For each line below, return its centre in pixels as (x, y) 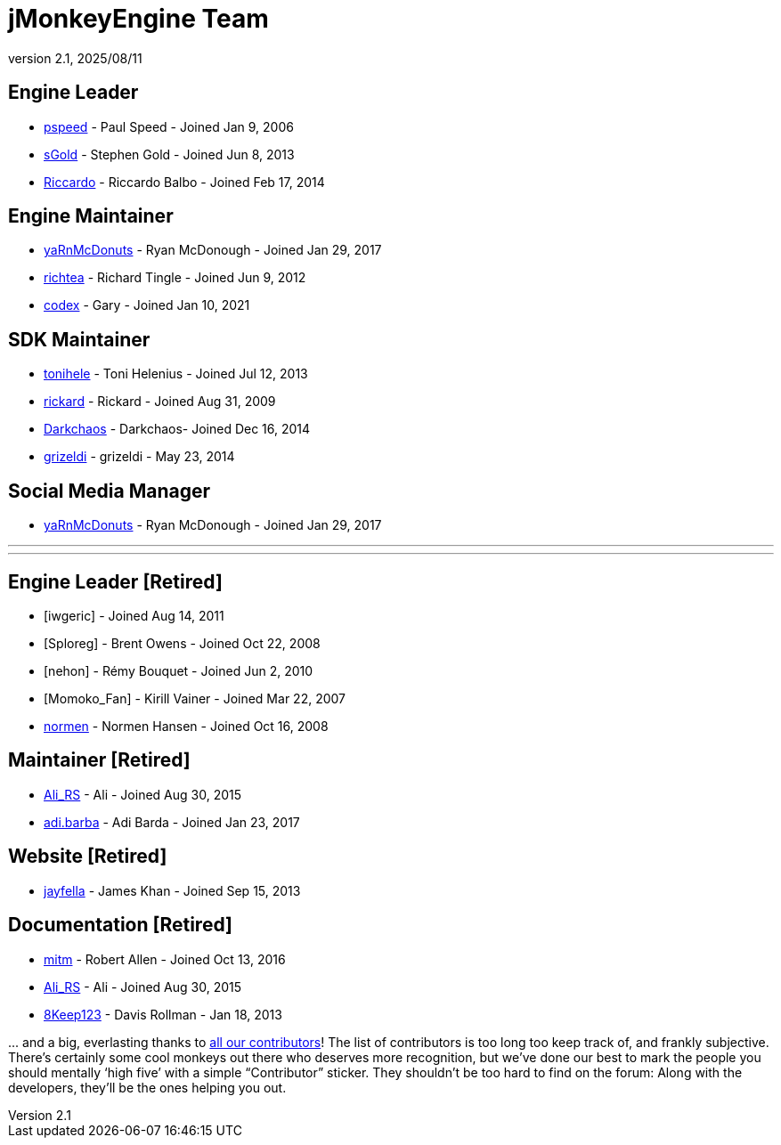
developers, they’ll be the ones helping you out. (147, 1087)
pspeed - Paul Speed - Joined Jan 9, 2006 (169, 126)
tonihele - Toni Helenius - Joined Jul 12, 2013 (176, 374)
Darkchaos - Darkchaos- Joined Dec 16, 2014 (177, 429)
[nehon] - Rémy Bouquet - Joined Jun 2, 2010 (179, 670)
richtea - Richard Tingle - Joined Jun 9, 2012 (175, 278)
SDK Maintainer (79, 339)
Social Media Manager (110, 491)
